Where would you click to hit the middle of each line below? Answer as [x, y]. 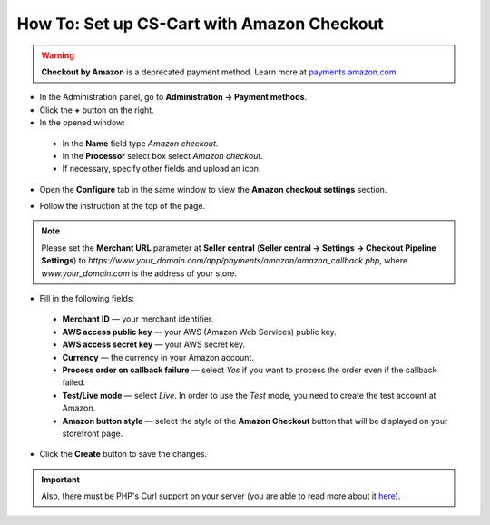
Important [61, 479]
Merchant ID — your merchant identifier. [138, 319]
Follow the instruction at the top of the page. [122, 206]
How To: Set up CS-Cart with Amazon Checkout [201, 24]
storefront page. [93, 433]
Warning [58, 55]
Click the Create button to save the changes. [123, 454]
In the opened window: [83, 123]
